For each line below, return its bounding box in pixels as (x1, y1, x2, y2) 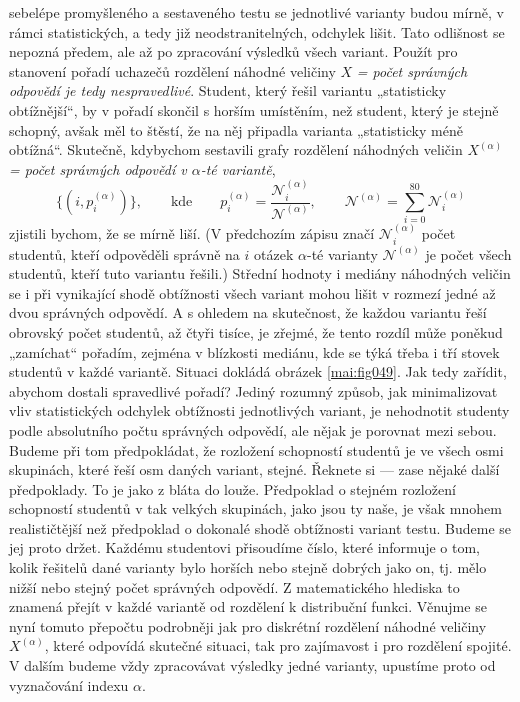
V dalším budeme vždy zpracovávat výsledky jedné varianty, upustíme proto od (9, 655, 496, 676)
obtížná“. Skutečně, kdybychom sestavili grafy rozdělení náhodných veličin (9, 139, 463, 160)
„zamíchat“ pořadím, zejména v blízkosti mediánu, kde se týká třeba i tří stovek (9, 341, 500, 362)
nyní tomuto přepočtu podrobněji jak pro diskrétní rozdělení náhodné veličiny (9, 615, 487, 636)
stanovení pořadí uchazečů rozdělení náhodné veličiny (9, 60, 336, 81)
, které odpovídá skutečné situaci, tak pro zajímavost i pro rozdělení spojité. (44, 635, 512, 656)
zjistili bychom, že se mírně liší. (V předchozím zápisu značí (9, 223, 375, 244)
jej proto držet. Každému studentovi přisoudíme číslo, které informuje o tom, (9, 537, 480, 558)
